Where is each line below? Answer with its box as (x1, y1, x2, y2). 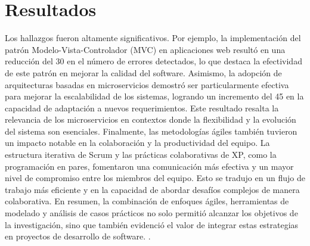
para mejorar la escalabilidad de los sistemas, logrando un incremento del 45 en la (5, 90, 304, 102)
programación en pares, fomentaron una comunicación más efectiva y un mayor (5, 160, 294, 172)
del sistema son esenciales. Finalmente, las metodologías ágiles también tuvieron (5, 124, 297, 137)
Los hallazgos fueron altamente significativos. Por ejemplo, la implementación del (5, 32, 301, 44)
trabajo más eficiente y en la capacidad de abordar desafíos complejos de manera (5, 183, 300, 195)
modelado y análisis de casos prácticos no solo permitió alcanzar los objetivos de (5, 207, 298, 219)
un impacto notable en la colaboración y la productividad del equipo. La (5, 136, 270, 149)
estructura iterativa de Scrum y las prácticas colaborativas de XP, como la (5, 148, 277, 161)
